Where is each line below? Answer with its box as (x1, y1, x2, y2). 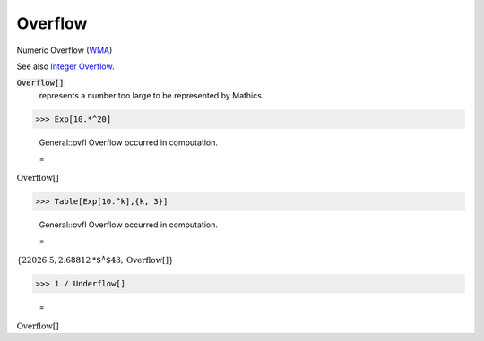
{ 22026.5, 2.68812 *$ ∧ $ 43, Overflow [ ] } (16, 253, 174, 266)
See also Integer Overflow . (16, 61, 115, 72)
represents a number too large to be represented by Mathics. (39, 90, 264, 100)
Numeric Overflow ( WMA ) (16, 45, 113, 55)
